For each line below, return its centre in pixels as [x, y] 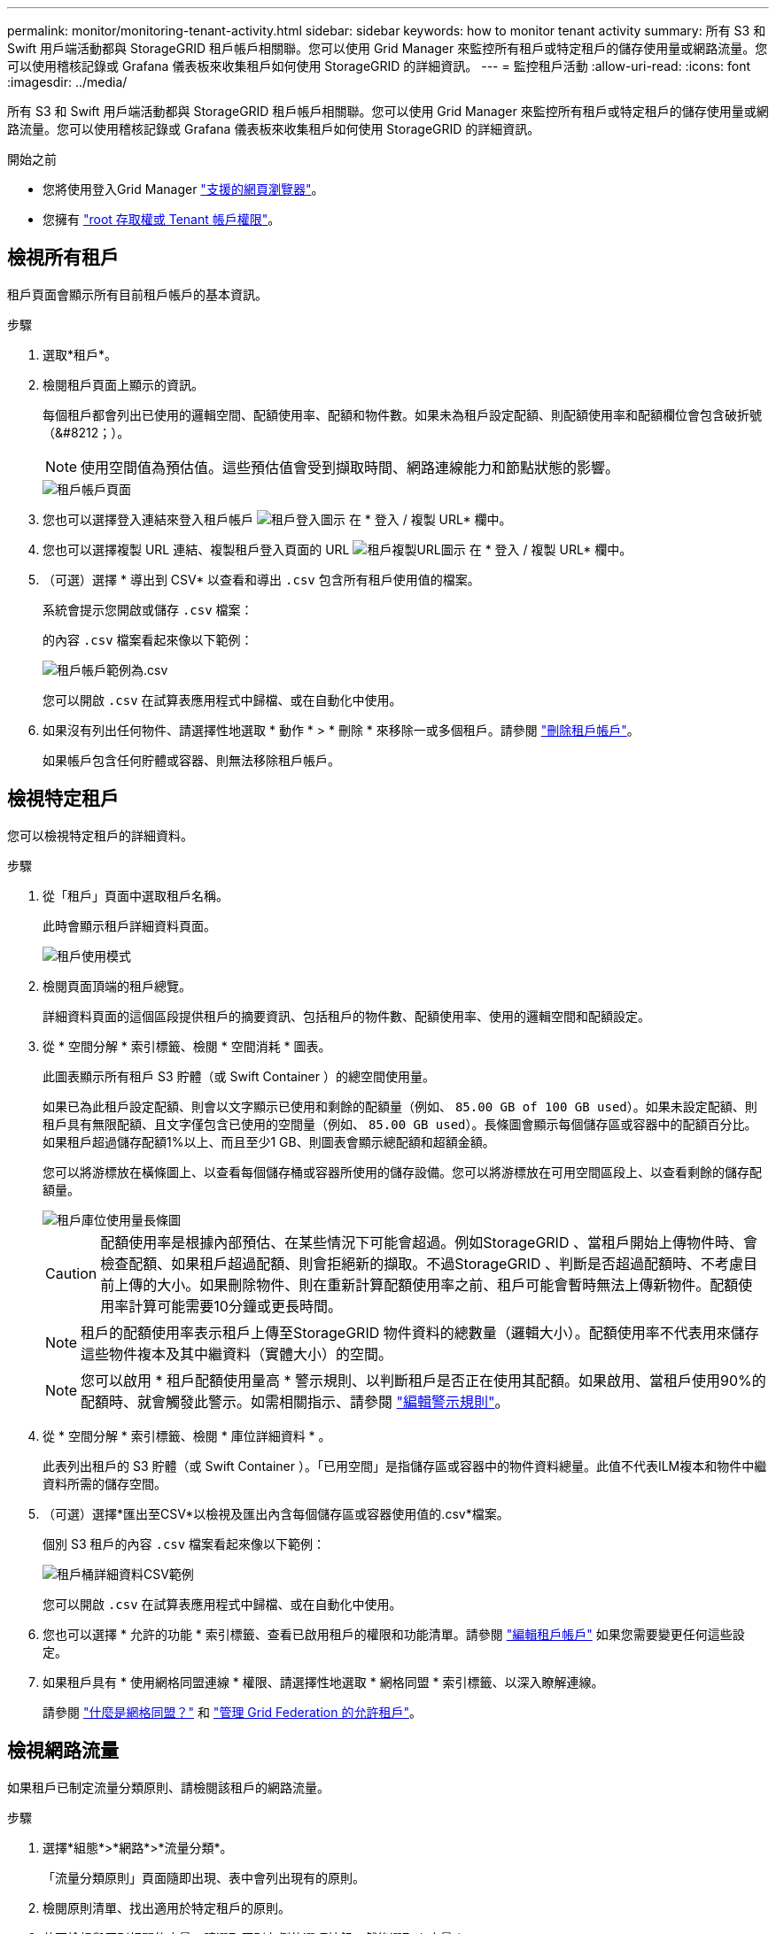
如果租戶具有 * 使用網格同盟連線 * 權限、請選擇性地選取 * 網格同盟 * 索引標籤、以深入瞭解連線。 [323, 1682]
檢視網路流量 [63, 1751]
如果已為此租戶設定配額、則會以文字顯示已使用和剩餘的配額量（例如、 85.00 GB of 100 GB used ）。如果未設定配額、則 [400, 1106]
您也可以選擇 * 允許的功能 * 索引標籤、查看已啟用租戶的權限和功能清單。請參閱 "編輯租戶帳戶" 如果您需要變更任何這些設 [394, 1634]
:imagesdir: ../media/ [67, 82]
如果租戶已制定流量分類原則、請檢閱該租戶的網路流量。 [168, 1787]
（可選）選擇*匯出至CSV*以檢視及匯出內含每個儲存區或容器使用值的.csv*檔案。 [276, 1513]
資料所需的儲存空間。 [105, 1483]
